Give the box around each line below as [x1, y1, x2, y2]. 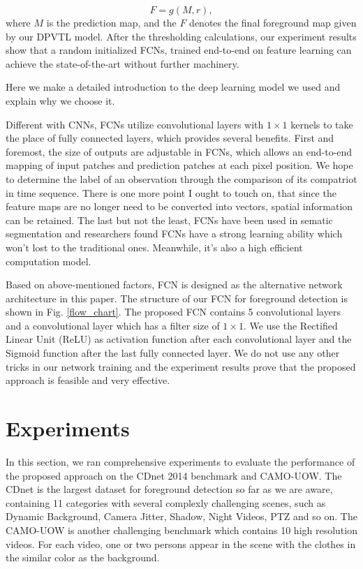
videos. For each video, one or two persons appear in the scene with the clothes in [6, 536, 356, 551]
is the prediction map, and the [46, 15, 177, 29]
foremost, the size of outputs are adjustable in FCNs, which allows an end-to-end [6, 144, 353, 158]
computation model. [6, 253, 91, 268]
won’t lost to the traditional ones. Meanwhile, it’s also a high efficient [6, 239, 303, 254]
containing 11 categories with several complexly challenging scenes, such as [6, 495, 326, 510]
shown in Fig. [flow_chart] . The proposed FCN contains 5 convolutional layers [6, 304, 341, 319]
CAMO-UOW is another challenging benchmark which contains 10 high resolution [6, 522, 357, 537]
